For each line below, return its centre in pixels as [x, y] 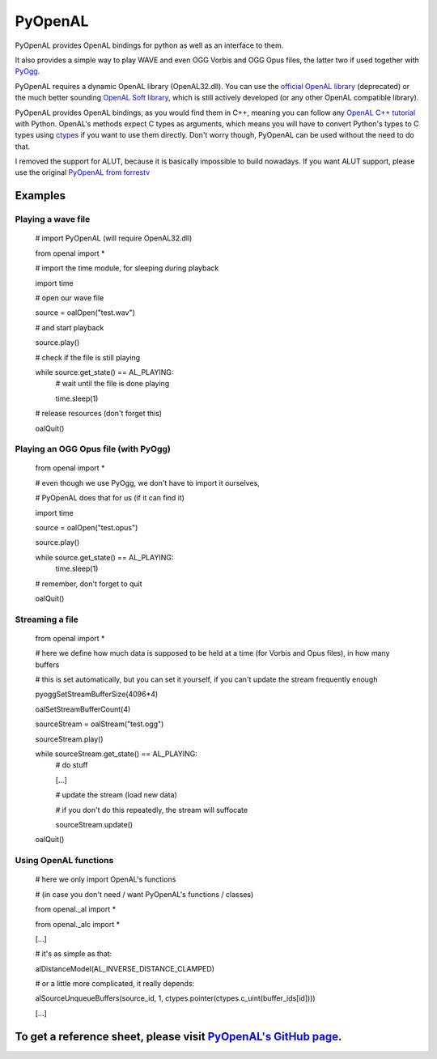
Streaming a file [47, 619]
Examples [40, 196]
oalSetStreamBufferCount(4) [83, 709]
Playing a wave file [53, 219]
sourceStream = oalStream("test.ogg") [100, 724]
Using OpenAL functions [64, 861]
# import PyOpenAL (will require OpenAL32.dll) [114, 238]
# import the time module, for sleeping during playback [127, 268]
